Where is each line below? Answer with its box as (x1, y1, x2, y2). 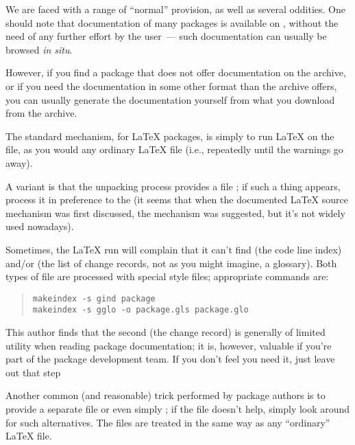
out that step (5, 365, 61, 379)
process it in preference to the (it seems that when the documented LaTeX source (5, 192, 348, 207)
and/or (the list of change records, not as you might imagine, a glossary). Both (5, 255, 337, 270)
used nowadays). (5, 219, 74, 233)
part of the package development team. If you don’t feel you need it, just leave (5, 352, 335, 366)
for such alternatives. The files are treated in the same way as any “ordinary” (5, 415, 330, 429)
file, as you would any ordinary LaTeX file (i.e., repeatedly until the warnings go (5, 142, 343, 157)
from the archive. (5, 106, 77, 120)
